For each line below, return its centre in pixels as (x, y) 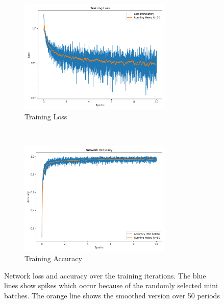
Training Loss (46, 116)
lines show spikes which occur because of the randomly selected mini (111, 285)
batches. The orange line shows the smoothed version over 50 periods (112, 295)
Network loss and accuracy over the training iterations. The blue (105, 275)
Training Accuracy (53, 258)
